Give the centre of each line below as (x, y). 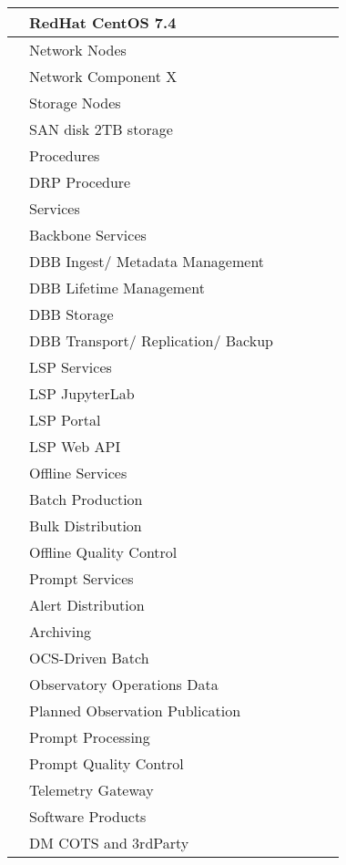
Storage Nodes (75, 103)
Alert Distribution (87, 605)
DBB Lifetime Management (117, 288)
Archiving (61, 631)
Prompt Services (81, 578)
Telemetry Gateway (92, 790)
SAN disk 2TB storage (101, 129)
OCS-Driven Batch (89, 658)
